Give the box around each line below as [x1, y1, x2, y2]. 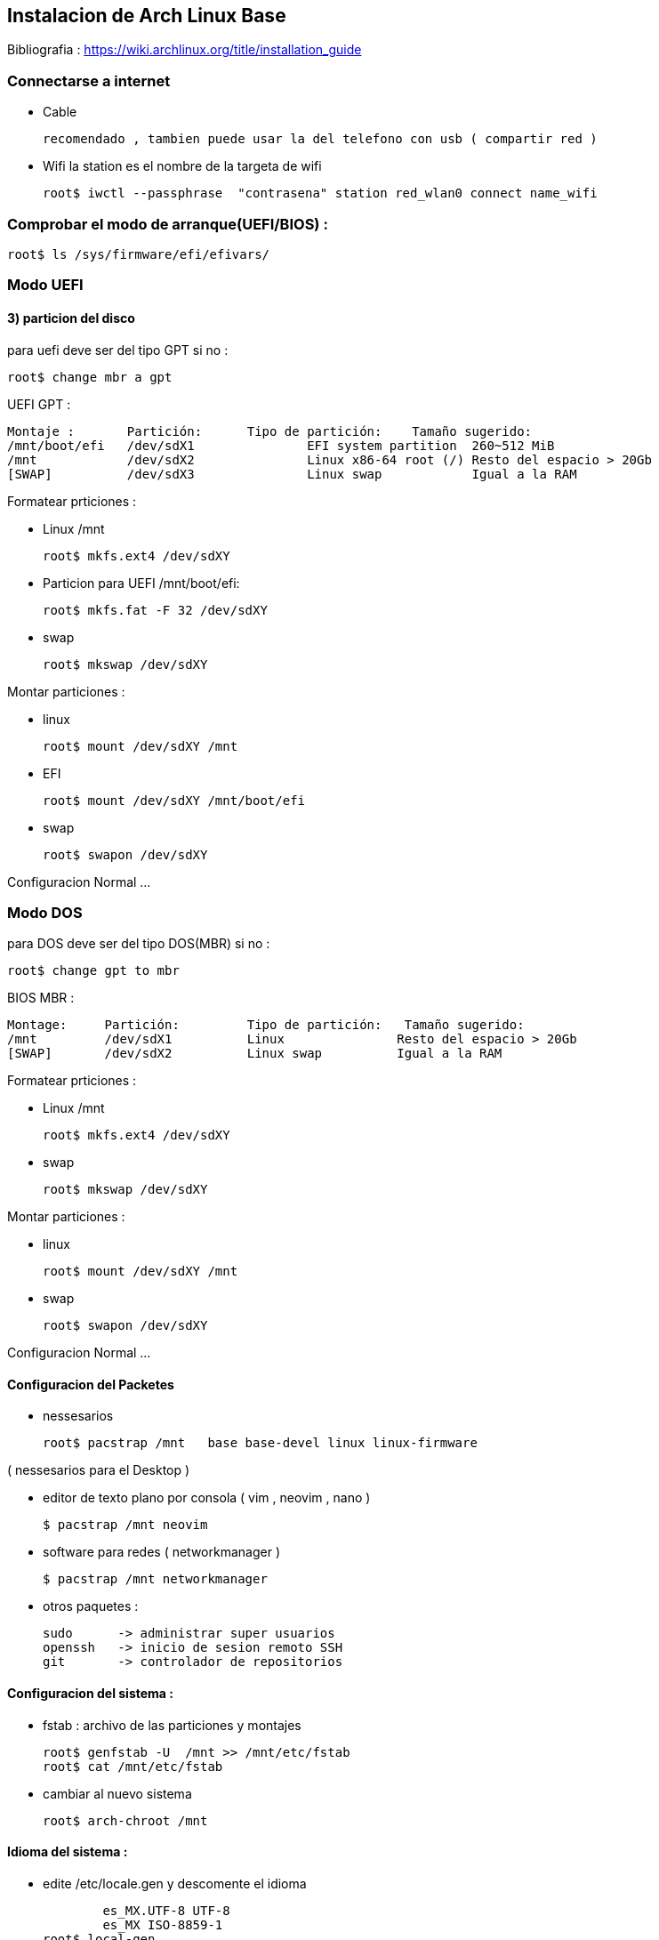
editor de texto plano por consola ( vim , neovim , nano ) [43, 1490, 371, 1506]
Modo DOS [7, 903, 83, 922]
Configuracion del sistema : [7, 1686, 173, 1702]
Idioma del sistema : [7, 1844, 128, 1860]
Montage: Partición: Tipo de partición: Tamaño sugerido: [7, 1018, 525, 1033]
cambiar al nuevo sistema [43, 1785, 192, 1801]
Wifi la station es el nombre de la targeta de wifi [43, 158, 322, 174]
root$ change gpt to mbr [7, 963, 180, 978]
